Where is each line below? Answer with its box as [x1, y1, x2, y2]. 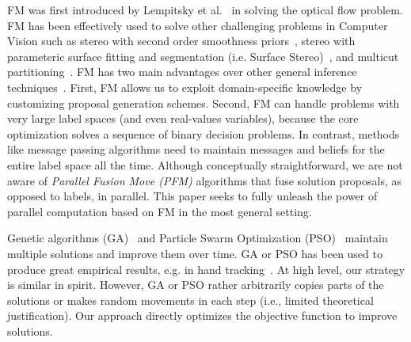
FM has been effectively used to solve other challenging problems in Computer [7, 17, 388, 33]
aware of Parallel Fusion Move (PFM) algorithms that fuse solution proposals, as [7, 172, 402, 188]
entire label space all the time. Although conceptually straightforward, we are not [7, 156, 403, 173]
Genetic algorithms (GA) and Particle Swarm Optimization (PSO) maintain [7, 230, 388, 246]
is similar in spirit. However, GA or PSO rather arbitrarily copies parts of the [7, 276, 384, 293]
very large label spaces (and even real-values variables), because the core [7, 110, 359, 127]
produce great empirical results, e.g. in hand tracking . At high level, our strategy [7, 260, 405, 277]
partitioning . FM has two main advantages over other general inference [7, 63, 357, 80]
